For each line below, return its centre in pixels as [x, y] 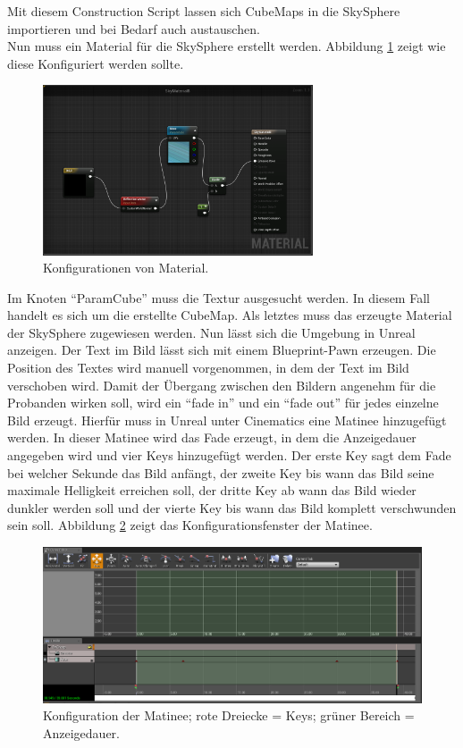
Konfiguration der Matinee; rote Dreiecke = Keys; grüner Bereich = [229, 715]
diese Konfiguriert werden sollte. [96, 63]
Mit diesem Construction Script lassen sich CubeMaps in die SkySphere [204, 11]
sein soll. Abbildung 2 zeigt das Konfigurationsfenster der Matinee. [190, 525]
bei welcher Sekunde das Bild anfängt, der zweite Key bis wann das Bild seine [221, 472]
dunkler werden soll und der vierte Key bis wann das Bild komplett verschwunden [232, 507]
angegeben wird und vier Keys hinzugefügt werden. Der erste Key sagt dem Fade [229, 455]
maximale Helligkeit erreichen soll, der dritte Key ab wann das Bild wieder [212, 490]
